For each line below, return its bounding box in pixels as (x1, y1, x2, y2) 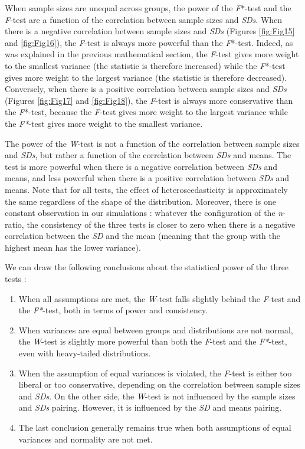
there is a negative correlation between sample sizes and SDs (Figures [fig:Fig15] (5, 25, 295, 37)
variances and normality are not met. (18, 432, 153, 445)
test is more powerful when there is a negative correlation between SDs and (5, 160, 278, 172)
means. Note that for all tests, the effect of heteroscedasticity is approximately (5, 183, 288, 195)
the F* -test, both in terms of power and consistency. (18, 304, 208, 316)
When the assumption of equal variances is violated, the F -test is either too (18, 366, 292, 379)
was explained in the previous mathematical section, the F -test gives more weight (5, 48, 299, 60)
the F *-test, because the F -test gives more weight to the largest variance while (5, 106, 288, 118)
